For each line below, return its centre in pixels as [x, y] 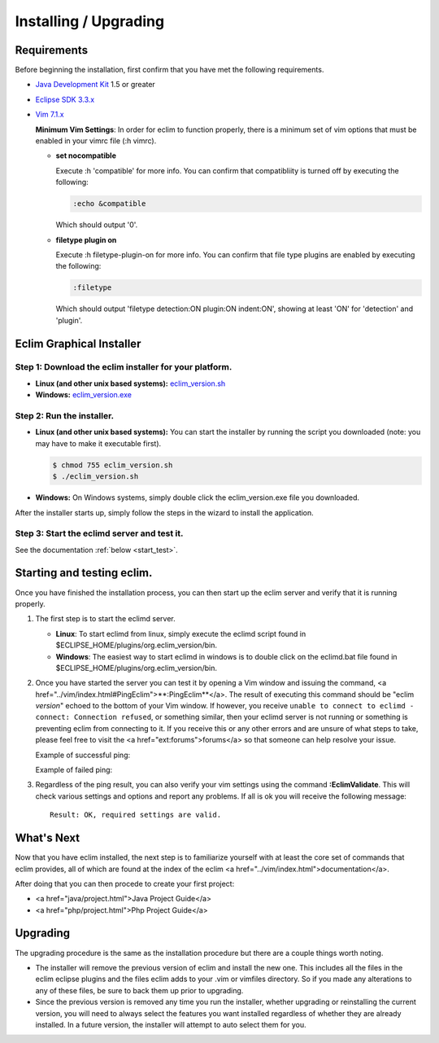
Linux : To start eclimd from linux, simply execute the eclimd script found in [181, 633]
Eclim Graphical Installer [78, 343]
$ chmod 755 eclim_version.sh [113, 465]
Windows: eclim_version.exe [83, 395]
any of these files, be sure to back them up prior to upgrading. [139, 990]
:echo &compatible [109, 204]
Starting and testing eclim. [84, 573]
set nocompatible [86, 156]
